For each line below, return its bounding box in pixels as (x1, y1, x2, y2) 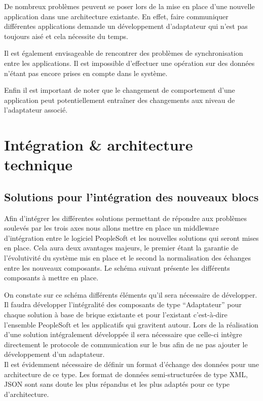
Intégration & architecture (4, 134, 193, 155)
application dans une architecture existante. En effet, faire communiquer (4, 11, 229, 21)
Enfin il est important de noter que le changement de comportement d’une (4, 85, 235, 95)
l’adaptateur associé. (4, 104, 68, 115)
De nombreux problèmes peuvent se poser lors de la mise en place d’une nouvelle (4, 1, 255, 11)
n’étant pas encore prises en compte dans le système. (4, 67, 168, 78)
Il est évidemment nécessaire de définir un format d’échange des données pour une (4, 359, 259, 370)
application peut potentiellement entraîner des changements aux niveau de (4, 94, 235, 105)
